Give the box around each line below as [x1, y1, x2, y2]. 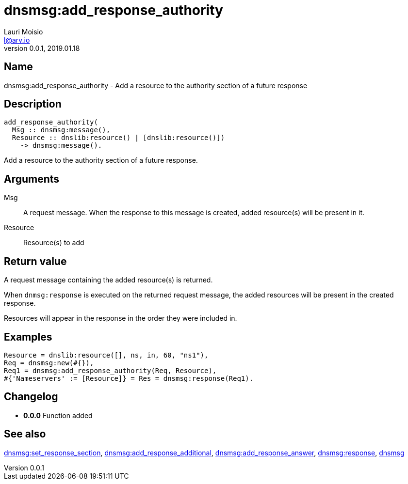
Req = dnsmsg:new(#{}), [4, 359, 94, 367]
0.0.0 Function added [23, 411, 93, 420]
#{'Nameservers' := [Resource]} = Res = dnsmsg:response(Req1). [4, 374, 254, 382]
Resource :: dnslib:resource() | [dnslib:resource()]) [12, 134, 225, 142]
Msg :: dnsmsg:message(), [12, 126, 111, 134]
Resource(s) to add [23, 238, 84, 247]
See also [4, 428, 46, 440]
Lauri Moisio [4, 27, 43, 36]
